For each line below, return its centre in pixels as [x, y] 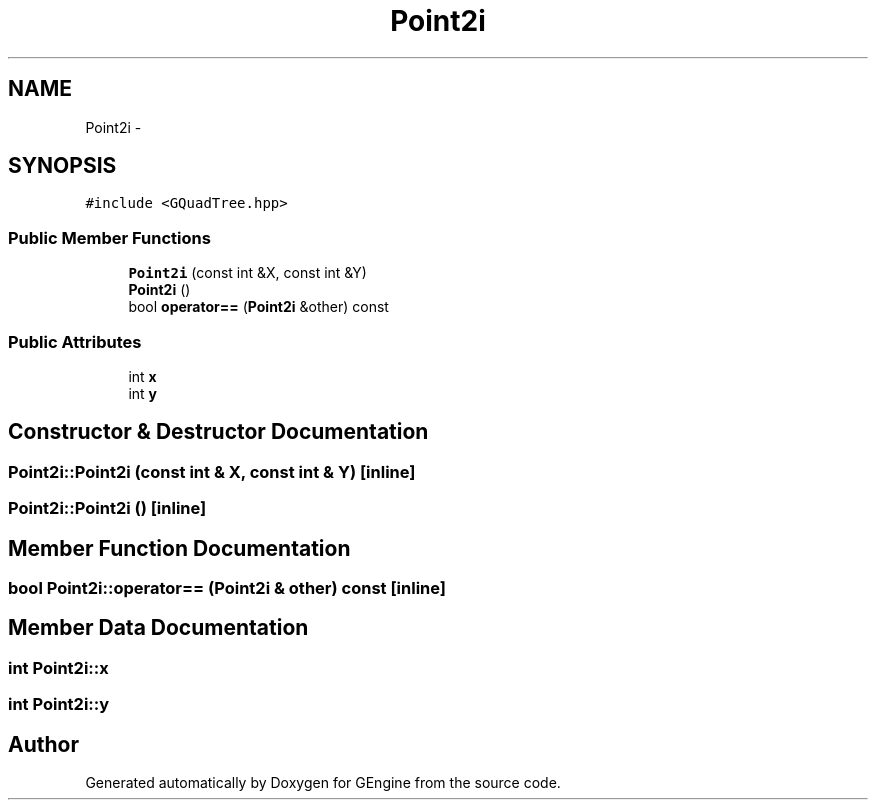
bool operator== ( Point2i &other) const [258, 307]
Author [43, 744]
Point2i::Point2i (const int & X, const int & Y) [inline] [212, 471]
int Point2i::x [58, 667]
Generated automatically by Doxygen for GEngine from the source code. [323, 783]
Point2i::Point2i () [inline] [107, 508]
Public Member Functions [109, 237]
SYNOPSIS [62, 166]
